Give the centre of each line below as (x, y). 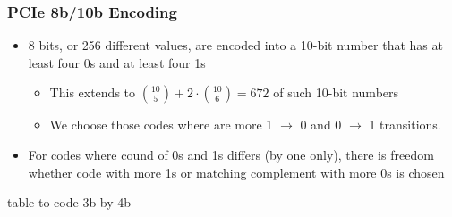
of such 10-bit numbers (336, 92)
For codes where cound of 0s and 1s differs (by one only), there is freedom (231, 154)
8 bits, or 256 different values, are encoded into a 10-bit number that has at (235, 45)
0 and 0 (321, 125)
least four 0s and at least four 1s (117, 62)
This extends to (93, 92)
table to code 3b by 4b (69, 202)
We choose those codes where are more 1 (161, 125)
